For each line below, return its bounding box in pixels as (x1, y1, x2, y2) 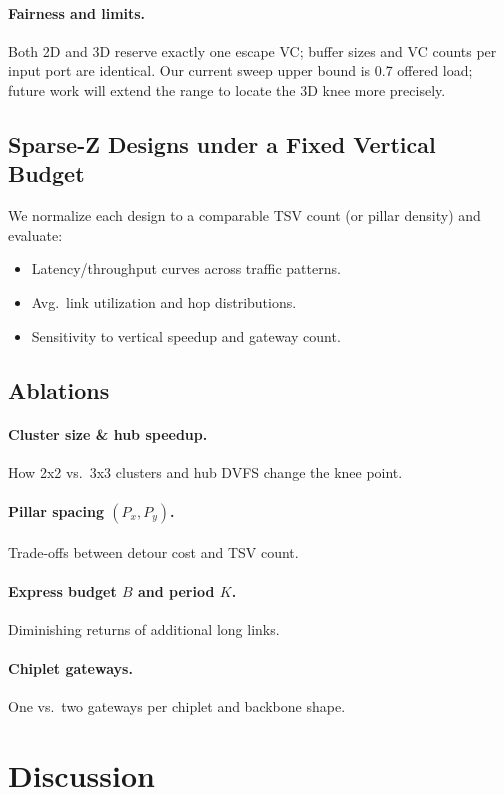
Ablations (8, 374, 110, 405)
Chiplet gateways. (8, 658, 133, 679)
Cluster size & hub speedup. (8, 423, 208, 444)
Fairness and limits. (8, 2, 146, 23)
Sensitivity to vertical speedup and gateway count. (31, 325, 341, 346)
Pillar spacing (8, 500, 104, 521)
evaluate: (8, 224, 63, 245)
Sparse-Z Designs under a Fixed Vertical (8, 128, 436, 159)
